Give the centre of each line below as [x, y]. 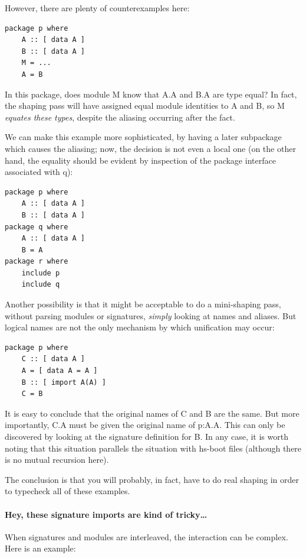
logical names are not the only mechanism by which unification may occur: [140, 327]
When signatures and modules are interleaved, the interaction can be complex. [147, 536]
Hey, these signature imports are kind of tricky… [106, 514]
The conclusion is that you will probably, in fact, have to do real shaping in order [152, 479]
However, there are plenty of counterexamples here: [97, 8]
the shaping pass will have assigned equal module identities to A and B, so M [145, 106]
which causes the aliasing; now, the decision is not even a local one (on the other [150, 148]
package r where [37, 262]
